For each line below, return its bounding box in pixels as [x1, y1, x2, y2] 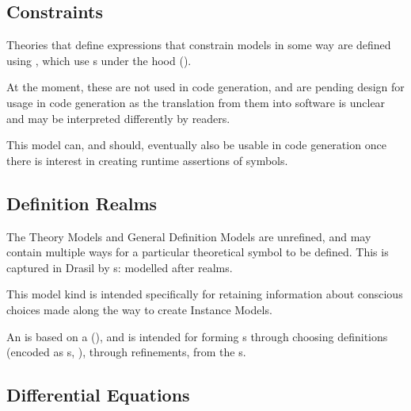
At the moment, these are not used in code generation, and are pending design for [6, 79, 405, 95]
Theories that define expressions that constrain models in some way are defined [6, 36, 391, 53]
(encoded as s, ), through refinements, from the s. [6, 344, 246, 360]
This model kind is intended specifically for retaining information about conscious [6, 286, 403, 302]
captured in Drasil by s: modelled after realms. [6, 259, 233, 275]
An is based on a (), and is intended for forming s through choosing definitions [6, 328, 388, 344]
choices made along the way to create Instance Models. [6, 301, 272, 317]
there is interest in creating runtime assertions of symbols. [6, 152, 288, 168]
